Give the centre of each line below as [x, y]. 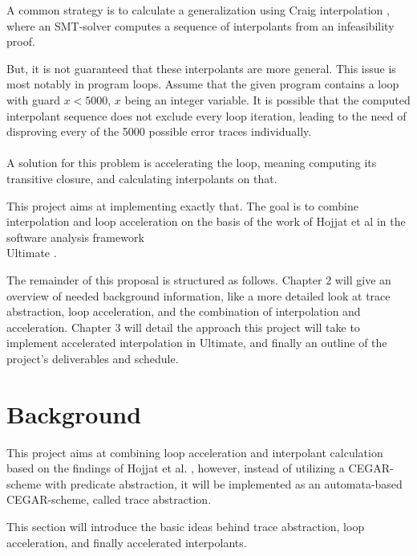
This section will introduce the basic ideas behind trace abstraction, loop [186, 526]
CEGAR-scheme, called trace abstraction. [109, 499]
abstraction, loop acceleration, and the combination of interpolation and [184, 311]
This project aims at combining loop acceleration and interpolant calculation [195, 452]
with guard [33, 99]
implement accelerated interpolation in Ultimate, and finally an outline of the [197, 343]
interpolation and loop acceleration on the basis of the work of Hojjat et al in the [206, 221]
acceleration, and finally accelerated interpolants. [127, 542]
